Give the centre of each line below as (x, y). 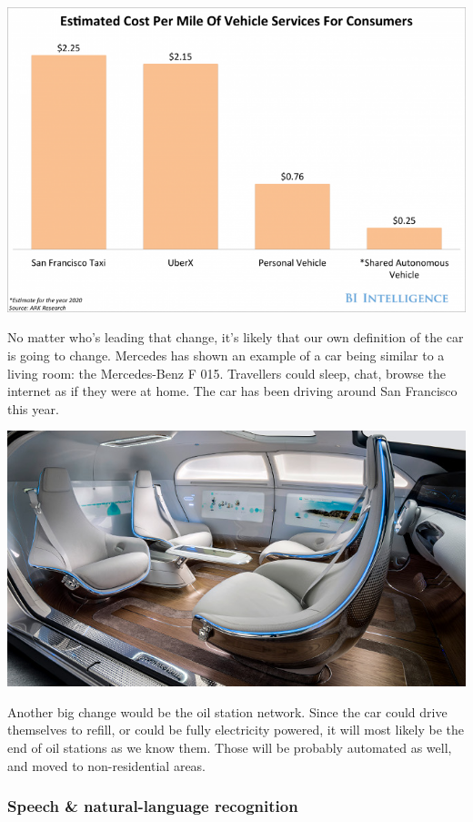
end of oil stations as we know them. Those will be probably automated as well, (230, 748)
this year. (33, 408)
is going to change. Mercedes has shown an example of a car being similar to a (226, 355)
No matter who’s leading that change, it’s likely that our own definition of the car (236, 337)
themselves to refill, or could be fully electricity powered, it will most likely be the (236, 730)
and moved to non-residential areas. (107, 765)
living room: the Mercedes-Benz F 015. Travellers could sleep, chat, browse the (226, 373)
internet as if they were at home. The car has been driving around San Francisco (232, 391)
